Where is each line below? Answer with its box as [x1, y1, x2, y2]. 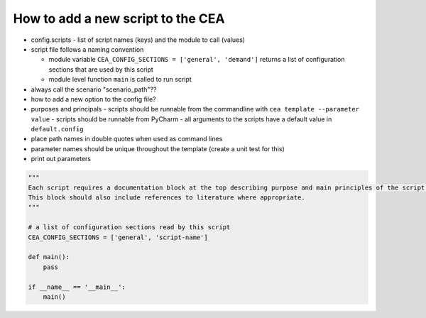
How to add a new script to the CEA [13, 11, 225, 26]
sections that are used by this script [48, 65, 154, 74]
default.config [31, 125, 84, 133]
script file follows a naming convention [31, 45, 144, 53]
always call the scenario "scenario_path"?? [31, 85, 157, 94]
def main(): [28, 253, 70, 261]
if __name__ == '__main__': [28, 283, 126, 291]
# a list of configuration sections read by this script [28, 224, 231, 231]
